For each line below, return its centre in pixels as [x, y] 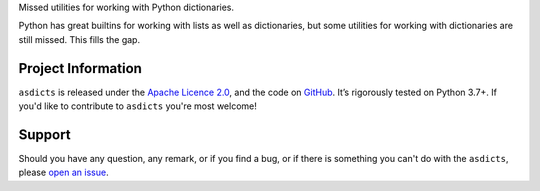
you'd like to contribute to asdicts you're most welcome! [137, 106]
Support [44, 134]
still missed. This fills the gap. [79, 39]
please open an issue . [63, 172]
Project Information [80, 68]
